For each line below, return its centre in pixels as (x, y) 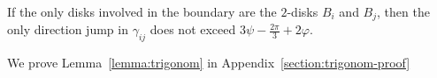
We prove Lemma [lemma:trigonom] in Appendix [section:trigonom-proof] (209, 63)
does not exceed (193, 29)
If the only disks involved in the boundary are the (142, 11)
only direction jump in (68, 29)
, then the (403, 11)
